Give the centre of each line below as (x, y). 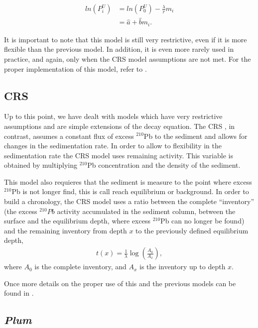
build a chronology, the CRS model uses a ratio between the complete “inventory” (129, 201)
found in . (19, 293)
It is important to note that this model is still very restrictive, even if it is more (126, 39)
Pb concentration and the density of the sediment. (164, 165)
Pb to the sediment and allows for (195, 136)
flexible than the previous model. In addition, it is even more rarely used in (119, 49)
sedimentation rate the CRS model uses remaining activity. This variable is (119, 155)
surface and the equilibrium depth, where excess (77, 221)
